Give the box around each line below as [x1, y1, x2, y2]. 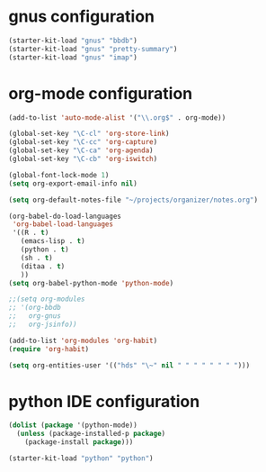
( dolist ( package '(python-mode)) [8, 421, 138, 430]
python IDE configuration [8, 391, 200, 412]
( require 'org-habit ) [8, 344, 90, 353]
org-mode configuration [8, 83, 193, 104]
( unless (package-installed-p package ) [16, 430, 166, 439]
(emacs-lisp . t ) [20, 237, 86, 246]
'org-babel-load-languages [12, 220, 114, 229]
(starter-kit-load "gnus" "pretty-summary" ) [8, 44, 178, 53]
